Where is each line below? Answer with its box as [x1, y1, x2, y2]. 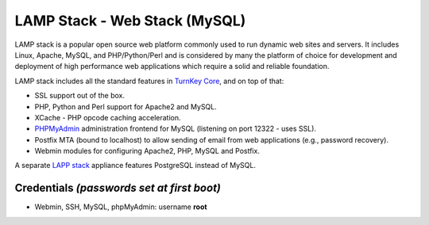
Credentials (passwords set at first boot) [14, 181, 222, 195]
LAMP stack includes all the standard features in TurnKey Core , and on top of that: [14, 76, 284, 86]
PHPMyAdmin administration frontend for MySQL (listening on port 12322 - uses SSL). [34, 124, 317, 134]
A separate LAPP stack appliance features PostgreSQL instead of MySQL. [14, 161, 256, 170]
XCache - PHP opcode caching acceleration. [34, 113, 181, 122]
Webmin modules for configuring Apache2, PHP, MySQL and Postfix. [34, 147, 260, 156]
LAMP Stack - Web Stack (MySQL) [14, 12, 246, 29]
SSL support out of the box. [34, 91, 126, 101]
